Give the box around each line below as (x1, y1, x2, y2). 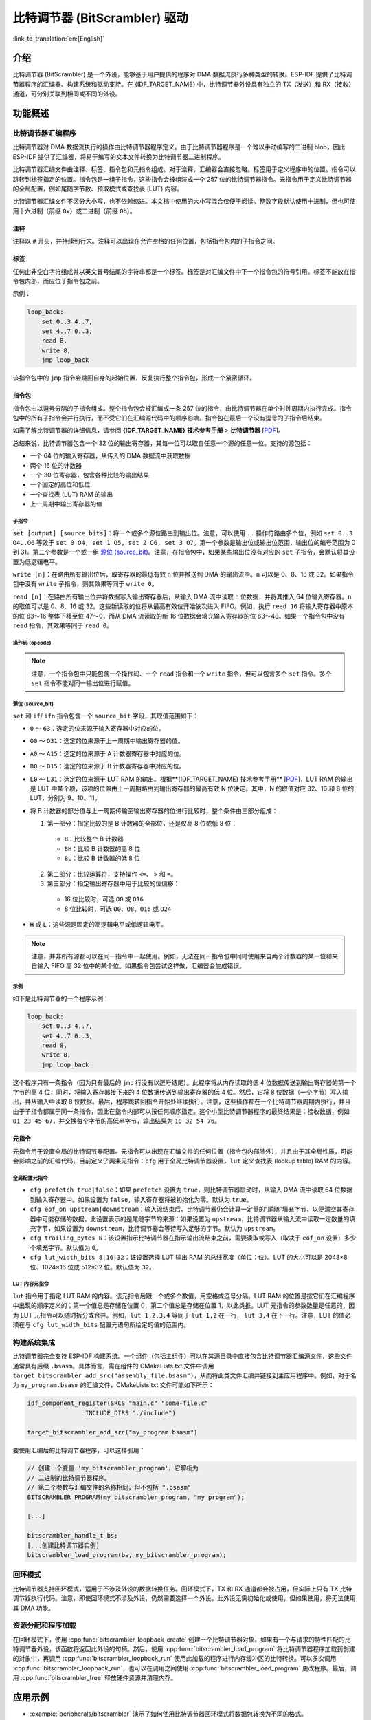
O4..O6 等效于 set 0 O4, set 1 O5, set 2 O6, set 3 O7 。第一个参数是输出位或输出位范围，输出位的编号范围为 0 (12, 538, 356, 546)
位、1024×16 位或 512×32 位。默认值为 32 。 (30, 1262, 156, 1271)
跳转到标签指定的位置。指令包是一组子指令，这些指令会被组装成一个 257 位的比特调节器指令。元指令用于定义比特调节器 (12, 175, 352, 183)
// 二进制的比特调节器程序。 (27, 1474, 111, 1482)
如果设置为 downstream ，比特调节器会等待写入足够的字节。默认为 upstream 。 (54, 1224, 280, 1232)
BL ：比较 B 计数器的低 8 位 (64, 854, 141, 863)
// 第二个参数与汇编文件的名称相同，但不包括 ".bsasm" (27, 1483, 192, 1492)
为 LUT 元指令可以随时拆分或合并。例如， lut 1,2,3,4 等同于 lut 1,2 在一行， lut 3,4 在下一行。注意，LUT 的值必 (12, 1311, 351, 1319)
